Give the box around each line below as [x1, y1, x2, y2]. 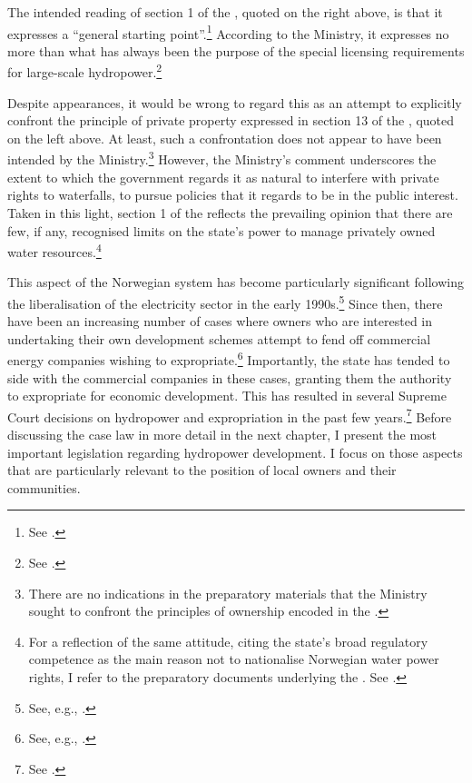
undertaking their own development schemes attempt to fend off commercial [7, 329, 431, 348]
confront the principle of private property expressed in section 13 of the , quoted [7, 111, 455, 130]
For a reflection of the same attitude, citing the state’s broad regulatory [28, 631, 428, 650]
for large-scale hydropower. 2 [7, 60, 162, 82]
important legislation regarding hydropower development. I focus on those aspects [7, 442, 463, 461]
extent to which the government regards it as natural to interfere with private [7, 167, 439, 186]
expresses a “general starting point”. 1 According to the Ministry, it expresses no [7, 21, 449, 43]
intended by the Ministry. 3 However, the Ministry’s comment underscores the [7, 147, 437, 169]
